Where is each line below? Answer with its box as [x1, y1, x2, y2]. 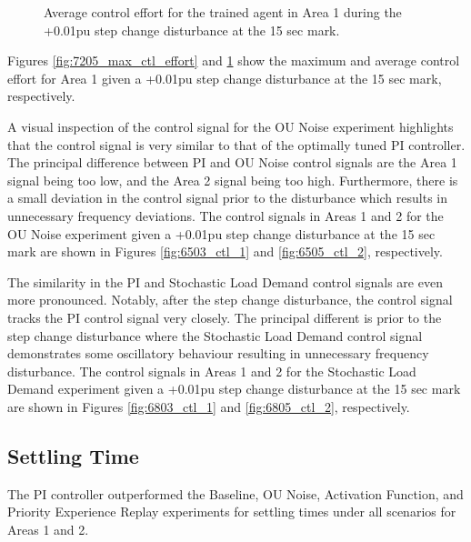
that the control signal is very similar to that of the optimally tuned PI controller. [7, 135, 466, 154]
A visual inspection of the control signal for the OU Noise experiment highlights [7, 116, 454, 135]
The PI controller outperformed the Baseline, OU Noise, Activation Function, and [7, 484, 464, 503]
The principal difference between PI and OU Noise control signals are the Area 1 [7, 153, 457, 172]
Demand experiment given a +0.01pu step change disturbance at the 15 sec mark [7, 379, 461, 398]
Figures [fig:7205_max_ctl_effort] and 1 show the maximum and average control [7, 51, 460, 70]
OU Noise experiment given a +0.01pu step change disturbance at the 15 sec [7, 224, 436, 243]
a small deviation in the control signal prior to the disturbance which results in [7, 188, 447, 207]
